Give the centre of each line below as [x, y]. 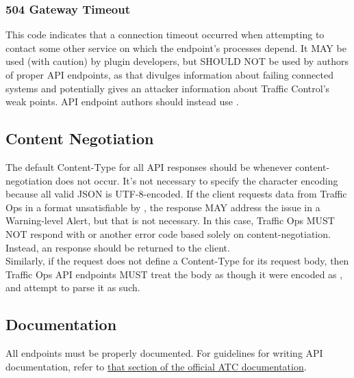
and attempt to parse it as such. [73, 287]
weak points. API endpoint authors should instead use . [122, 102]
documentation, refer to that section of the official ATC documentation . [156, 366]
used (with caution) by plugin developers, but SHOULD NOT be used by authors [177, 61]
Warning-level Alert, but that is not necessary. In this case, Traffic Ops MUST [170, 220]
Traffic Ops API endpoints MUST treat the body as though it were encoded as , [174, 274]
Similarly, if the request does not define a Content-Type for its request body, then [177, 261]
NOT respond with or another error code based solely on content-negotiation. [168, 233]
